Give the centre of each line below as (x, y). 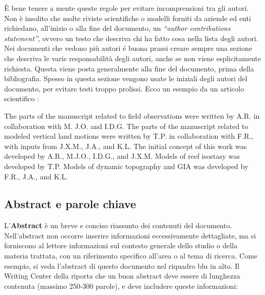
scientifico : (22, 98)
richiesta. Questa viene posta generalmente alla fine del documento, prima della (129, 68)
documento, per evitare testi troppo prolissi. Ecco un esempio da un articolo (124, 88)
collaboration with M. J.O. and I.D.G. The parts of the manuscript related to (126, 126)
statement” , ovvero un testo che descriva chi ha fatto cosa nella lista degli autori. (131, 38)
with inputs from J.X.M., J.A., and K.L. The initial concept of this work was (126, 146)
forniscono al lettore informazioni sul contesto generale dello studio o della (121, 245)
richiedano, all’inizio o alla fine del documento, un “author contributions (117, 28)
